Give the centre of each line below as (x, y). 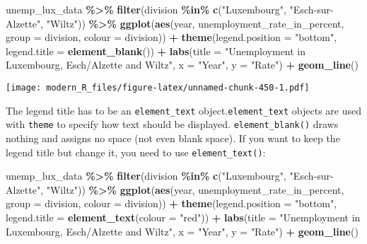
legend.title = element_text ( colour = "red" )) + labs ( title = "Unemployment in (183, 217)
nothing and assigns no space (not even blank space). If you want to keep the (173, 138)
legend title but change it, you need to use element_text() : (136, 152)
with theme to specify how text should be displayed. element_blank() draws (172, 124)
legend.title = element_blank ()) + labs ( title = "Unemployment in (156, 51)
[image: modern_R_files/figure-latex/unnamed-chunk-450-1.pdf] (158, 87)
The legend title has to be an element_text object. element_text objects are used (184, 110)
